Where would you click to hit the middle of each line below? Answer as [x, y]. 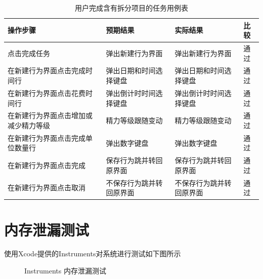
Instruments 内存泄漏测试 [65, 271]
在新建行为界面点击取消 [47, 187]
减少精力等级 [29, 125]
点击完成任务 [29, 53]
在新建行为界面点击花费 [47, 93]
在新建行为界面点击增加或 [50, 115]
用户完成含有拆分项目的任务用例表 [131, 8]
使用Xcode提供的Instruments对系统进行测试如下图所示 [93, 254]
